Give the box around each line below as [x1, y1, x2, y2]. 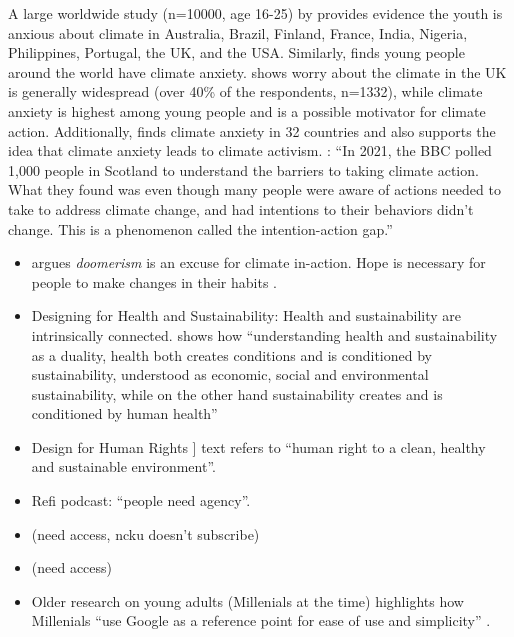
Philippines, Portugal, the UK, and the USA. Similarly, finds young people [8, 42, 465, 63]
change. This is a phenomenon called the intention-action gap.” [8, 218, 393, 239]
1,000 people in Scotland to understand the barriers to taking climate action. [8, 159, 479, 180]
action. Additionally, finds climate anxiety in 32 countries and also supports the [8, 120, 496, 141]
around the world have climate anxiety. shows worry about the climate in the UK [8, 61, 507, 82]
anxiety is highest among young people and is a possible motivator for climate [8, 100, 486, 121]
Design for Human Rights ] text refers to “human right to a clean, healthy [31, 436, 486, 457]
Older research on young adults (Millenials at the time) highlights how [31, 590, 464, 611]
